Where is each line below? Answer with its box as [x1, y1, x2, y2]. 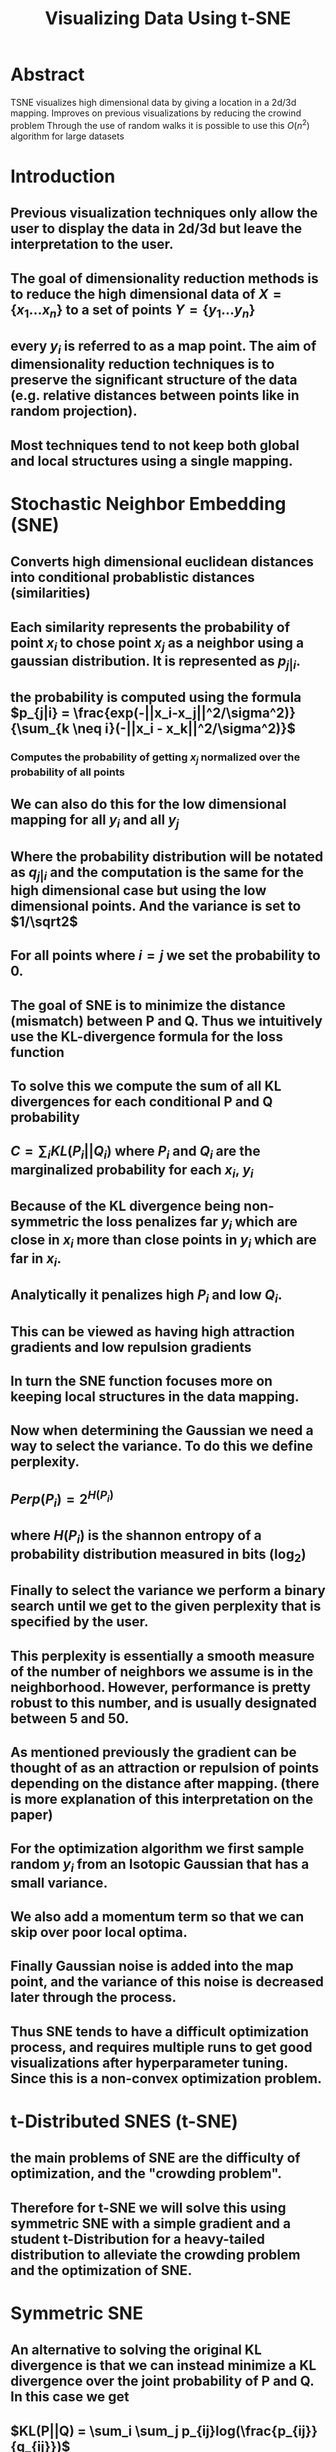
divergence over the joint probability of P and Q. [10, 2373, 315, 2390]
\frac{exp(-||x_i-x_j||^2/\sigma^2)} [73, 705, 297, 722]
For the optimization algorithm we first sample [10, 1840, 305, 1857]
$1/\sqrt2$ [10, 913, 78, 930]
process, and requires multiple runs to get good [10, 2038, 313, 2056]
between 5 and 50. [10, 1710, 130, 1727]
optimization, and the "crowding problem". [10, 2165, 283, 2182]
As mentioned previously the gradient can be [10, 1743, 297, 1761]
